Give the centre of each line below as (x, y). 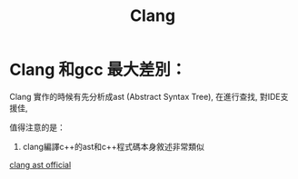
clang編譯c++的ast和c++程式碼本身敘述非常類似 (113, 146)
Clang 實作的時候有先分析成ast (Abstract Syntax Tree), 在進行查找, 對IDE (145, 96)
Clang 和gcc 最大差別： (98, 70)
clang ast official (40, 164)
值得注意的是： (37, 127)
